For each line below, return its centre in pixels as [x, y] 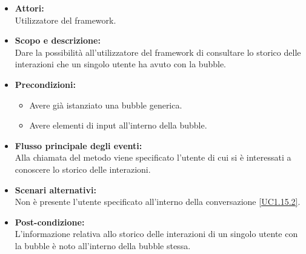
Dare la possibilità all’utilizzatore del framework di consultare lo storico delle [158, 52]
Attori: [29, 8]
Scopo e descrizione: [58, 40]
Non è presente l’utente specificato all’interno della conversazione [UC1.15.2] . [158, 202]
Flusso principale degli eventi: [78, 145]
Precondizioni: [45, 84]
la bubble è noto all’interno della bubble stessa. [103, 245]
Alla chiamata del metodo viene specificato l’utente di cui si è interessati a [153, 157]
